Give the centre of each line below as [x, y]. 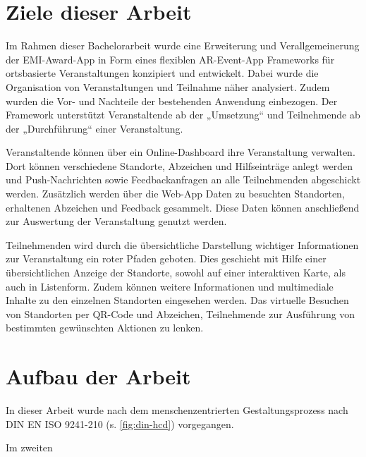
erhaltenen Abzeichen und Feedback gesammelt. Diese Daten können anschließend [183, 207]
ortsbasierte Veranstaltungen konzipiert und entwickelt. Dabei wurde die [162, 73]
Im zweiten [29, 447]
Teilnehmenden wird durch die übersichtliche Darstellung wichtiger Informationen [182, 244]
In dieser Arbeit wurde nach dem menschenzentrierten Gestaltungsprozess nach [177, 410]
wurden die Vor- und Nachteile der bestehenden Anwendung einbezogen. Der [172, 100]
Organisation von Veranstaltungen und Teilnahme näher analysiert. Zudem [168, 86]
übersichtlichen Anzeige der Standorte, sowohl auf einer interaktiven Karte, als [176, 273]
